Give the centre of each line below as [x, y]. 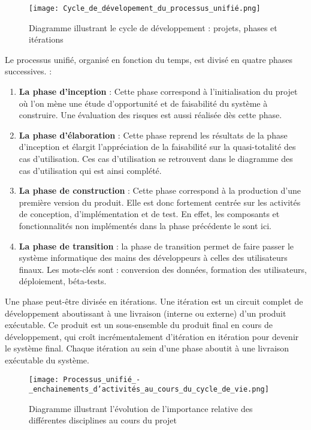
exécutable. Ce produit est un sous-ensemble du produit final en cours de [139, 325]
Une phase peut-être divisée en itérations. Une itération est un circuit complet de [154, 301]
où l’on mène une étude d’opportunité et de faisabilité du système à [143, 103]
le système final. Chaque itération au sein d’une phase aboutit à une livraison [147, 348]
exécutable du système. [47, 360]
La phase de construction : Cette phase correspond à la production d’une [160, 190]
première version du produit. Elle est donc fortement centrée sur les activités [160, 202]
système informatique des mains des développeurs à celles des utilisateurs [153, 258]
